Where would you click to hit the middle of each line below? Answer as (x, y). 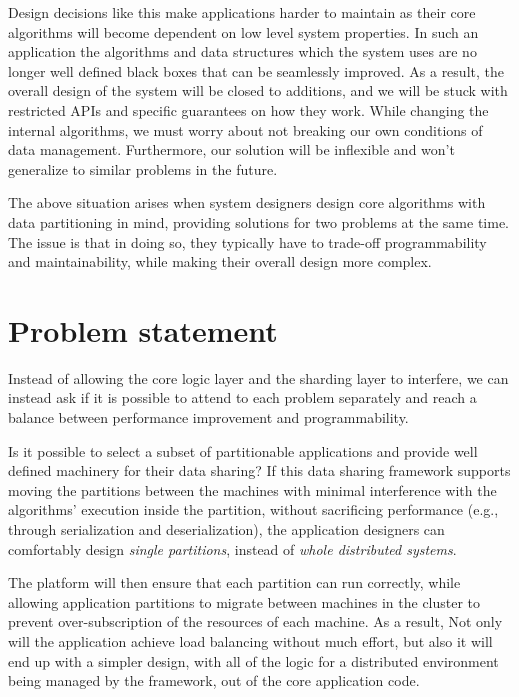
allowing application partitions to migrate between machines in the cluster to (244, 601)
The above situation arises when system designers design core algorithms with (247, 202)
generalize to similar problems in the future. (143, 168)
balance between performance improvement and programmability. (208, 417)
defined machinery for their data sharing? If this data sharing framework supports (259, 470)
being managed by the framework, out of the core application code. (214, 680)
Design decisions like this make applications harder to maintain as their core (242, 12)
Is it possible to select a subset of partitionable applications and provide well (243, 450)
